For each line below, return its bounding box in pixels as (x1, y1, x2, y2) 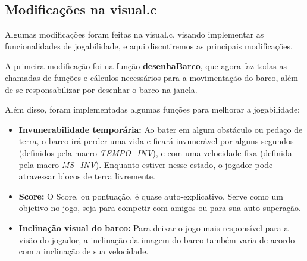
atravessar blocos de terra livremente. (18, 170, 155, 182)
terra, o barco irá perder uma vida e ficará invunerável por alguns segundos (18, 135, 294, 147)
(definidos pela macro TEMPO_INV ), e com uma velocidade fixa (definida (18, 146, 292, 159)
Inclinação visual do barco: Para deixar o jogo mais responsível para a (18, 221, 289, 234)
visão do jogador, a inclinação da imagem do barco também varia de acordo (18, 233, 295, 246)
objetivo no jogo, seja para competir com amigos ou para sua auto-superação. (18, 201, 301, 214)
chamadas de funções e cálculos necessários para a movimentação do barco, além (5, 71, 298, 83)
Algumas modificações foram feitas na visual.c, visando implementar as (5, 28, 264, 41)
